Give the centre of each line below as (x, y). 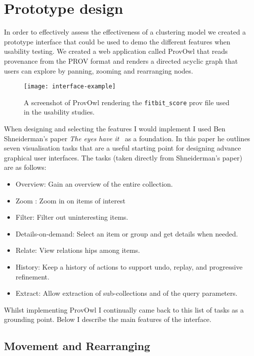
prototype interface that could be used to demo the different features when (117, 41)
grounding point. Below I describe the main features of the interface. (108, 319)
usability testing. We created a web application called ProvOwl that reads (116, 51)
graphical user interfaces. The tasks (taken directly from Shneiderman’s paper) (123, 157)
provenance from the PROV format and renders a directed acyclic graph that (121, 60)
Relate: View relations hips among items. (78, 250)
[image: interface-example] (70, 87)
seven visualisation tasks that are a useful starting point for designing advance (123, 148)
